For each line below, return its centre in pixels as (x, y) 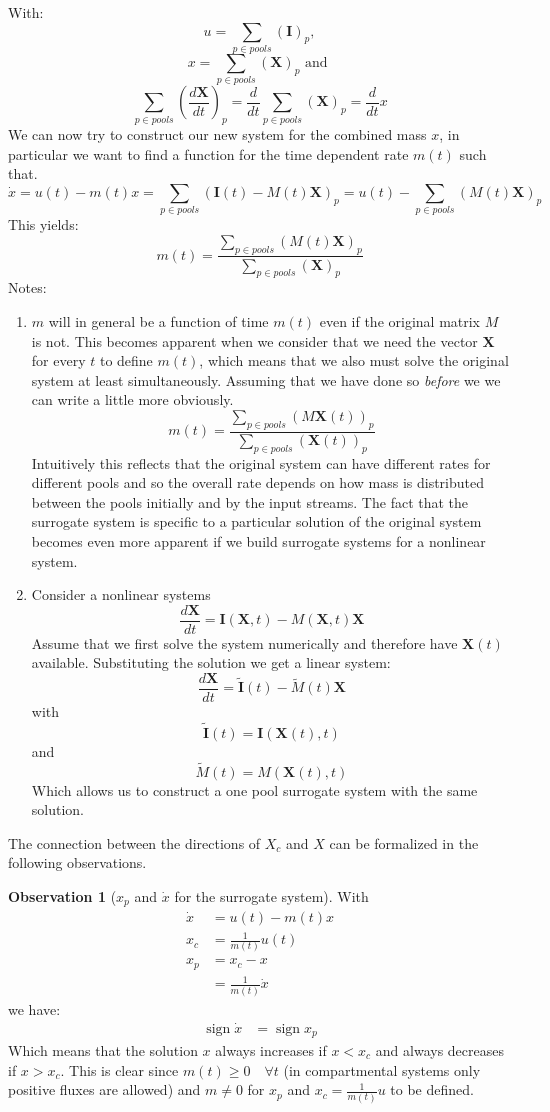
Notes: (27, 287)
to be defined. (432, 1089)
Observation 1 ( (62, 896)
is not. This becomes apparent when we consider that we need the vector (254, 340)
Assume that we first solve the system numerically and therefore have (244, 642)
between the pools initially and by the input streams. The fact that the (250, 501)
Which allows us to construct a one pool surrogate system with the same (254, 789)
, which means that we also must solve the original (354, 360)
